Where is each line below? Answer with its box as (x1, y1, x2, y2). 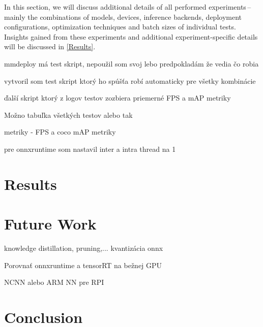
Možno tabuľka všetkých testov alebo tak (4, 109, 133, 120)
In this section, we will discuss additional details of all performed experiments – (4, 2, 251, 12)
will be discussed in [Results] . (4, 41, 96, 52)
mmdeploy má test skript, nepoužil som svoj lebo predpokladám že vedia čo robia (4, 58, 259, 69)
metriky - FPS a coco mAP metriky (4, 126, 116, 137)
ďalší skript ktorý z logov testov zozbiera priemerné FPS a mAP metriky (4, 92, 231, 103)
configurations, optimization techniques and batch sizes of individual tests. (4, 21, 236, 32)
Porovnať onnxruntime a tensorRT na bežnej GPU (4, 259, 162, 270)
